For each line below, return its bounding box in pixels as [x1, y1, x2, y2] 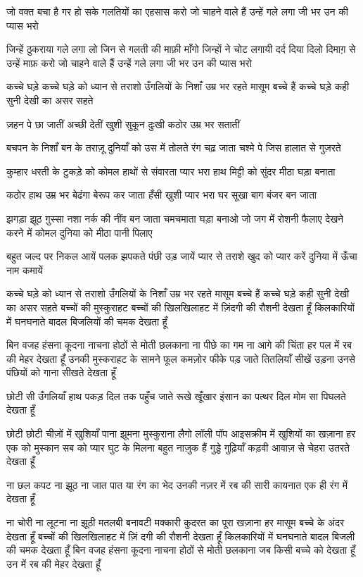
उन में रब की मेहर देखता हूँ [6, 556, 101, 571]
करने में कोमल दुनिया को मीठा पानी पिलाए [6, 225, 153, 240]
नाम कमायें [6, 262, 43, 277]
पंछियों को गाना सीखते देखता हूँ [6, 365, 116, 380]
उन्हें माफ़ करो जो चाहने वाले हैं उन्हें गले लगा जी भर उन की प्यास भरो [6, 55, 252, 70]
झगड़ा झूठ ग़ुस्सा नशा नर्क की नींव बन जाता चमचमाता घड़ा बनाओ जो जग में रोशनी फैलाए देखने [6, 211, 344, 225]
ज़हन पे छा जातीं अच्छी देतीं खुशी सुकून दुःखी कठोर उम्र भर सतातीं [6, 116, 240, 131]
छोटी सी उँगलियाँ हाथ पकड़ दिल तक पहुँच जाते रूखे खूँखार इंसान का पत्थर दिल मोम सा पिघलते [6, 388, 346, 403]
